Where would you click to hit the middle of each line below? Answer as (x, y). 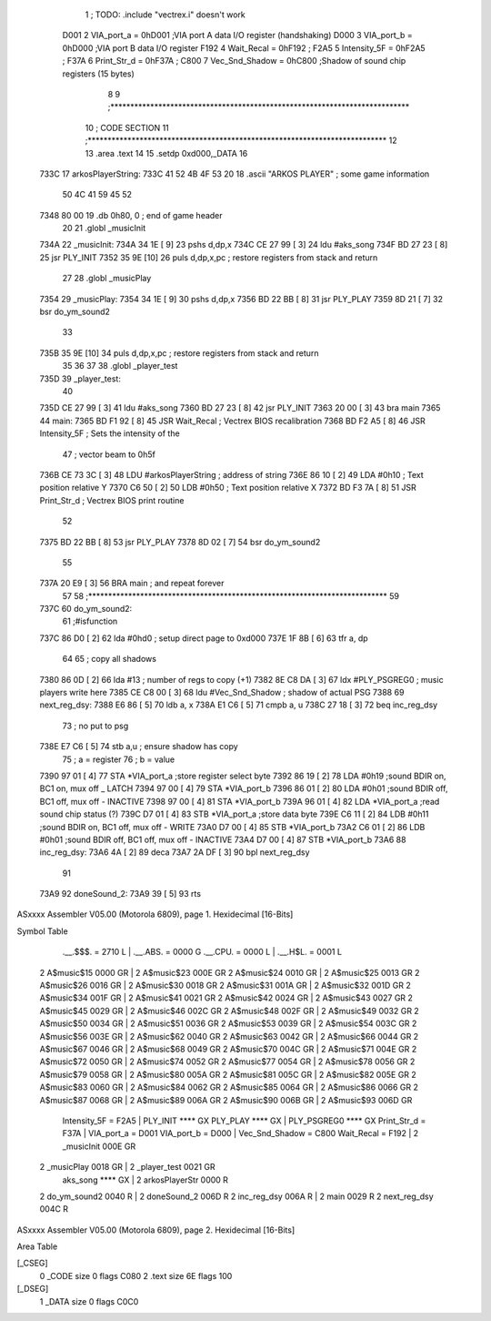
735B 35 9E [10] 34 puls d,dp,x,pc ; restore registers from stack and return (179, 353)
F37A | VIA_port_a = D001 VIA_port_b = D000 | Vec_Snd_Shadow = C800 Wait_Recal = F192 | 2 (240, 1133)
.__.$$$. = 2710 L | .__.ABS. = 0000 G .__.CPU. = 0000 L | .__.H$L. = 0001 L (202, 952)
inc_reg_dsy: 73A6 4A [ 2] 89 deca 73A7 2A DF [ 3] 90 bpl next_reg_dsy (175, 852)
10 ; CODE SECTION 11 (127, 127)
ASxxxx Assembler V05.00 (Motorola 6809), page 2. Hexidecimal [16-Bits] (156, 1230)
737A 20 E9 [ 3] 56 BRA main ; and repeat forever (132, 584)
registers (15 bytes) (99, 74)
